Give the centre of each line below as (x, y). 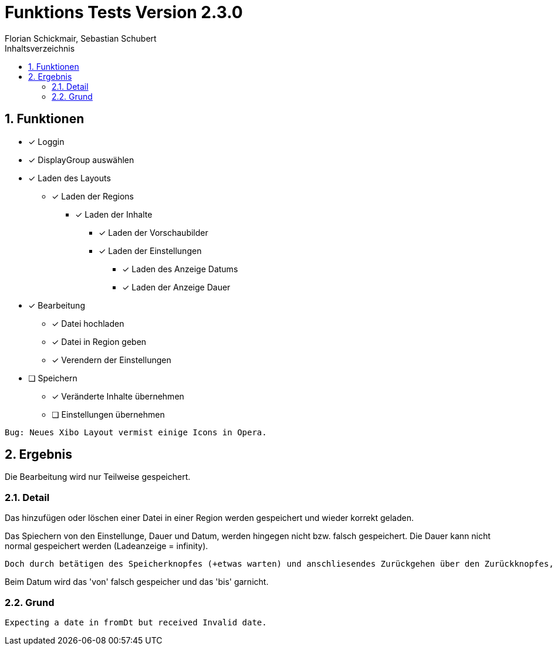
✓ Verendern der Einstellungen (112, 360)
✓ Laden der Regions (93, 196)
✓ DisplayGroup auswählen (81, 160)
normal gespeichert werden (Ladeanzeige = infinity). (107, 546)
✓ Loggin (46, 141)
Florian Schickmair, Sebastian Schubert (81, 38)
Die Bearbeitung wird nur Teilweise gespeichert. (98, 477)
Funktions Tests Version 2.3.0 (124, 12)
